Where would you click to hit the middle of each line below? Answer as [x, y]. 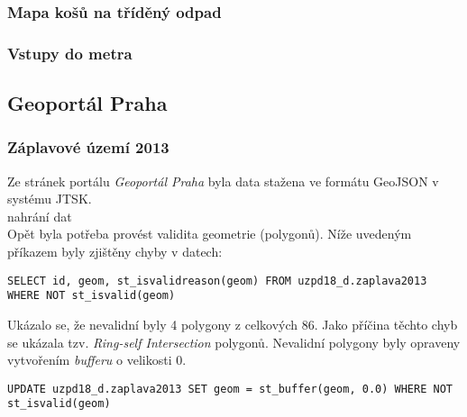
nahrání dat [40, 216]
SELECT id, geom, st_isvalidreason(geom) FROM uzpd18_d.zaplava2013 [217, 281]
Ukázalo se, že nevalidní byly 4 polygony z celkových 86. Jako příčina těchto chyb [233, 324]
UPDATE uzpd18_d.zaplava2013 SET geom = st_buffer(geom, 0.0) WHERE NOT [230, 389]
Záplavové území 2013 [88, 147]
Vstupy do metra [70, 53]
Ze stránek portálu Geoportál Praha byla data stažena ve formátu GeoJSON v [223, 181]
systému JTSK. [50, 199]
